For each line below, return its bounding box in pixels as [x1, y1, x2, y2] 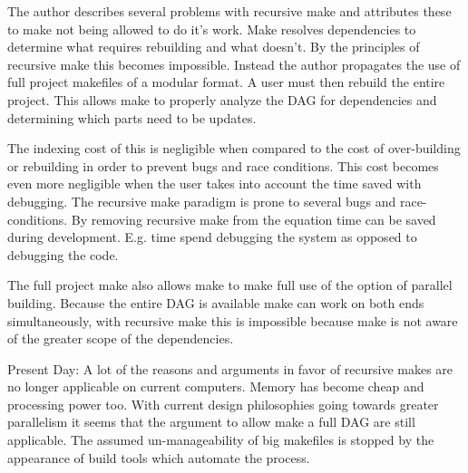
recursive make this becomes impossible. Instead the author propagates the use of [7, 54, 461, 73]
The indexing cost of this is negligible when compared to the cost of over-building [7, 139, 461, 158]
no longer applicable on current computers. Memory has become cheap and [7, 377, 424, 396]
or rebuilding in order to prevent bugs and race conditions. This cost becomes [7, 156, 439, 175]
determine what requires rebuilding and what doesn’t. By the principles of [7, 37, 420, 56]
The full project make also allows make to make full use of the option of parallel [7, 275, 453, 294]
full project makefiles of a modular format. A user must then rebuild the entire [7, 72, 445, 92]
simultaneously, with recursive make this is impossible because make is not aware [7, 311, 458, 330]
